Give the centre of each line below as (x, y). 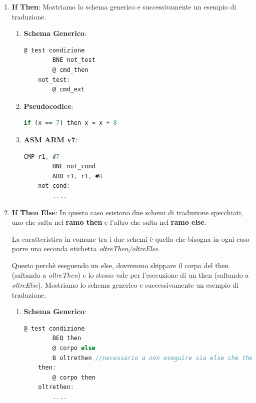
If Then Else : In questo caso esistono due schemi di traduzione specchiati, (127, 212)
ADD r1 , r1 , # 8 (77, 176)
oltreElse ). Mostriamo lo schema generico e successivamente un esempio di (125, 285)
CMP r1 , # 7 (42, 157)
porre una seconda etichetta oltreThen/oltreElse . (86, 248)
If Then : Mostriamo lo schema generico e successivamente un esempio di (124, 6)
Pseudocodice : (48, 106)
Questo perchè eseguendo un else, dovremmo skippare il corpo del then (120, 265)
